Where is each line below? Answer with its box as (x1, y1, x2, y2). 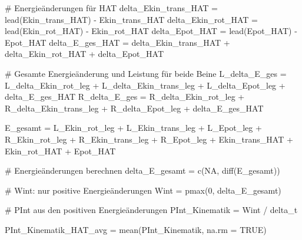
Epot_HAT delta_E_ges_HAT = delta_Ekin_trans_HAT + (5, 36, 230, 48)
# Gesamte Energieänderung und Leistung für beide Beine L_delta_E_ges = (5, 67, 287, 79)
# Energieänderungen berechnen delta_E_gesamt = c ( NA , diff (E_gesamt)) (5, 164, 280, 177)
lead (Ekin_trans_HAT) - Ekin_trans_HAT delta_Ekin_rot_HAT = (5, 13, 258, 25)
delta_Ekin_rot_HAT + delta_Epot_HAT (5, 48, 164, 60)
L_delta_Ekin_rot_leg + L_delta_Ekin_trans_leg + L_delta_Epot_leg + (5, 79, 286, 91)
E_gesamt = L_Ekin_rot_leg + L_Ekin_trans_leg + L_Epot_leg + (5, 121, 262, 134)
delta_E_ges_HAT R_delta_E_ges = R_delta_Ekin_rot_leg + (5, 90, 245, 103)
